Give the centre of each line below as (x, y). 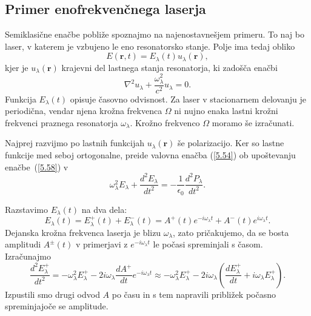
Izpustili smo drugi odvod (52, 294)
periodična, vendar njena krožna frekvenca (84, 111)
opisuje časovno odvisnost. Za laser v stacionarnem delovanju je (188, 99)
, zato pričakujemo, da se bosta (231, 232)
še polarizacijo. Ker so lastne (231, 143)
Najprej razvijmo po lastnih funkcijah (75, 143)
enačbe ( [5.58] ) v (37, 166)
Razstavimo (27, 209)
